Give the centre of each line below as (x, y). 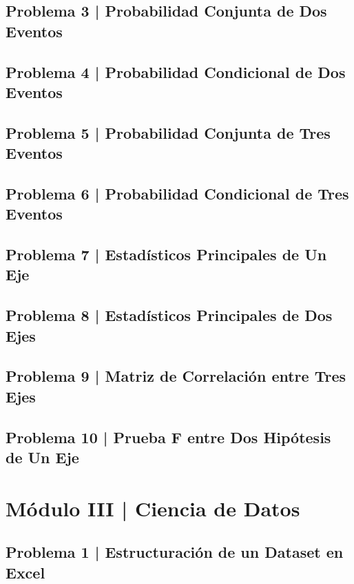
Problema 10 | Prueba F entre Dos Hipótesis (168, 437)
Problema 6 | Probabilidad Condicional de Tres (177, 193)
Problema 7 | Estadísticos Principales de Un (166, 254)
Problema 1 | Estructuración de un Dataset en (175, 552)
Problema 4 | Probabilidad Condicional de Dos (176, 71)
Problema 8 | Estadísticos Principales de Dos (169, 315)
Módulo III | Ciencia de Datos (153, 508)
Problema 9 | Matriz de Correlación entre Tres (176, 376)
